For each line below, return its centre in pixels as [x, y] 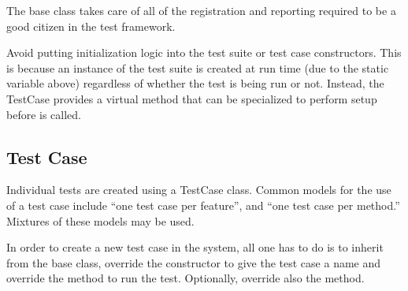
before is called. [44, 114]
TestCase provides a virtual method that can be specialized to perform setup [192, 98]
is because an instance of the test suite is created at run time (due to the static [198, 67]
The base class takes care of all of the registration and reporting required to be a [201, 10]
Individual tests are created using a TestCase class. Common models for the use [199, 190]
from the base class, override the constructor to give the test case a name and [194, 262]
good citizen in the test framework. [91, 26]
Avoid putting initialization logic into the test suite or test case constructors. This [204, 52]
